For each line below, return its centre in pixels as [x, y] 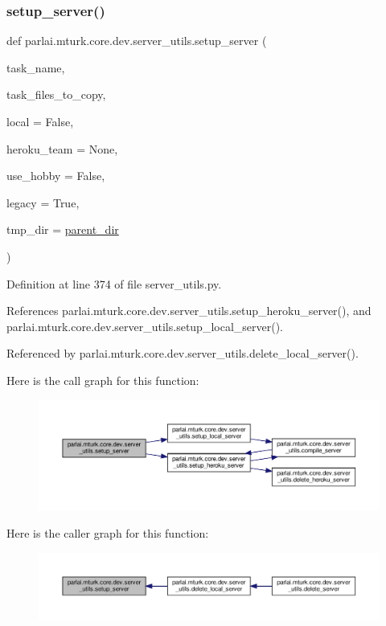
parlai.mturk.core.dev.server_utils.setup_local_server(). [145, 326]
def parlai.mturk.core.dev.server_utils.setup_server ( [137, 41]
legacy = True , [43, 202]
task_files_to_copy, [56, 94]
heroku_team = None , [62, 148]
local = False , [40, 121]
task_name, [36, 67]
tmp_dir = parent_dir [63, 229]
